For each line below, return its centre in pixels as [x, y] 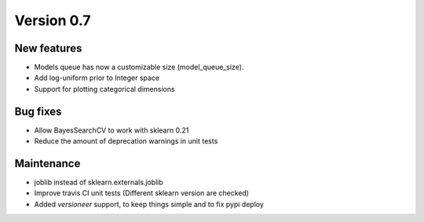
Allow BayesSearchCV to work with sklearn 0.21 [111, 130]
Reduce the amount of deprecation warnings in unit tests [126, 141]
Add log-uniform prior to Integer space [97, 78]
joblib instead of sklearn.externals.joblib [99, 182]
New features [48, 48]
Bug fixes [38, 111]
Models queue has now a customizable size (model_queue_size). [139, 67]
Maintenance [48, 164]
